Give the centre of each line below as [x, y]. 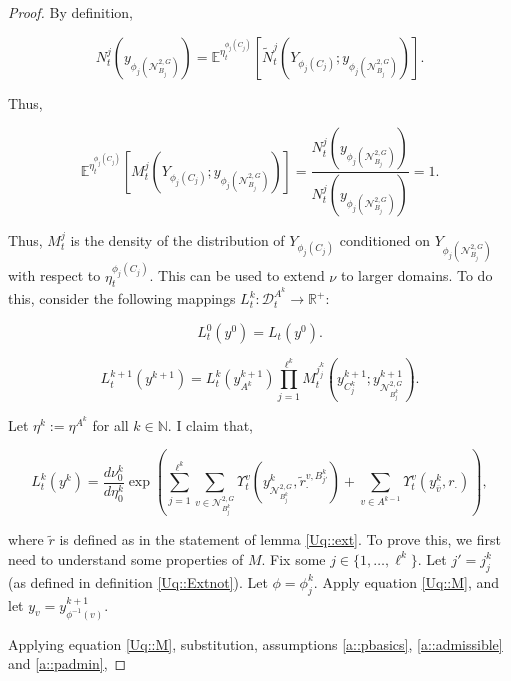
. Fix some [293, 558]
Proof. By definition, [70, 12]
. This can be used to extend [237, 275]
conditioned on [384, 240]
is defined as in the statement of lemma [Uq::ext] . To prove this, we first [280, 539]
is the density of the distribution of [177, 240]
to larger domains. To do [416, 275]
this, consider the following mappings [122, 298]
